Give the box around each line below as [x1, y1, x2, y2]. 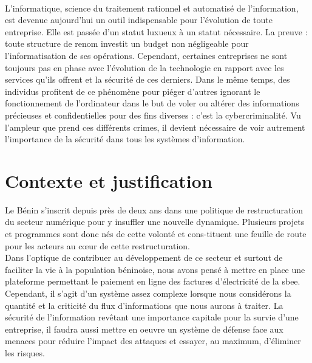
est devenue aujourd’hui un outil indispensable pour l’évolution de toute [5, 13, 273, 26]
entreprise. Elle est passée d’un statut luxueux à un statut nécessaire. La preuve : [5, 25, 308, 38]
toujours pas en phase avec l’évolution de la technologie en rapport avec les [5, 61, 284, 74]
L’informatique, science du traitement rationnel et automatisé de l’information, [5, 1, 299, 14]
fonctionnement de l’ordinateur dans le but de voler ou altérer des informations [5, 97, 299, 109]
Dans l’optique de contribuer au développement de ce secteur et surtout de [5, 251, 283, 264]
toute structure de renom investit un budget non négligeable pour [5, 37, 249, 50]
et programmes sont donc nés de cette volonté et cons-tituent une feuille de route [5, 227, 307, 240]
